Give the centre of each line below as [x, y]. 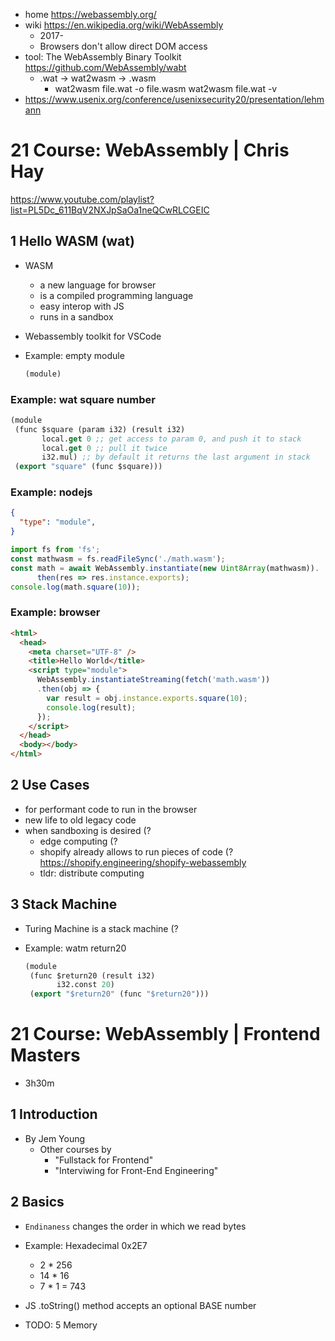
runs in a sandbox [76, 316]
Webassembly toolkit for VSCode [93, 336]
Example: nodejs [51, 492]
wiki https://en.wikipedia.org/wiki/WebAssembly [124, 25]
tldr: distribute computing [92, 873]
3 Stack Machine [64, 904]
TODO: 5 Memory [61, 1325]
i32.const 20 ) [85, 985]
